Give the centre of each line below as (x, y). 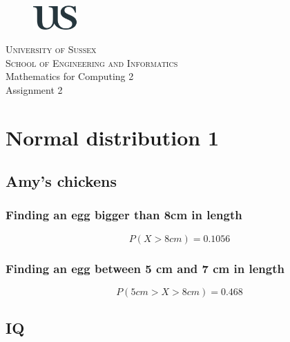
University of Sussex (51, 49)
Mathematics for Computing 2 (70, 76)
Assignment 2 (34, 89)
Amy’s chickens (61, 181)
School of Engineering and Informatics (92, 62)
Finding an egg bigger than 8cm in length (124, 215)
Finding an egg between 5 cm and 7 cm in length (145, 268)
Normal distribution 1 (113, 137)
